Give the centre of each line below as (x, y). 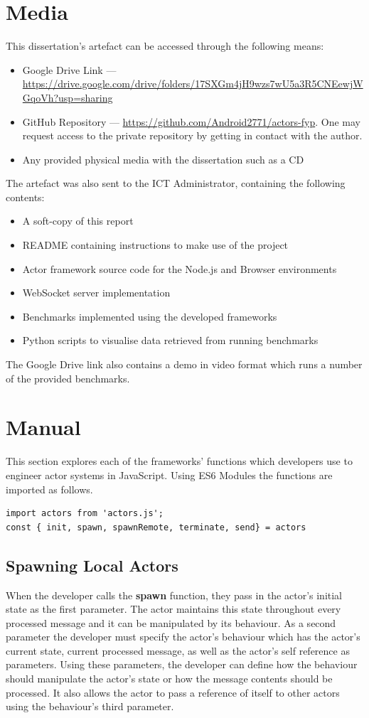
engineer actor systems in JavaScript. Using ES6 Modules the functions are (169, 475)
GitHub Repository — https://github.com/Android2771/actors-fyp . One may (191, 121)
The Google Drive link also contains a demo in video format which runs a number (184, 364)
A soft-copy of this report (78, 221)
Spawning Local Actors (92, 565)
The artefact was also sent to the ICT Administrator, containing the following (176, 183)
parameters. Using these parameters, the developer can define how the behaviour (182, 664)
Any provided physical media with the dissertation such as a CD (163, 159)
